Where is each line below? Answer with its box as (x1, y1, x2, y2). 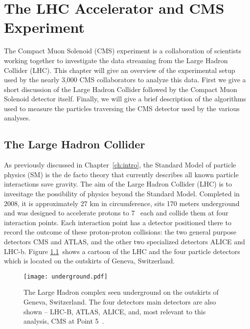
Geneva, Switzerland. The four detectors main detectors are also (23, 297, 216, 307)
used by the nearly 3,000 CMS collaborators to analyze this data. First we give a (4, 74, 246, 85)
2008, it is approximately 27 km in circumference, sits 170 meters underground (4, 198, 240, 208)
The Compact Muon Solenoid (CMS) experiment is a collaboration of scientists (4, 46, 241, 56)
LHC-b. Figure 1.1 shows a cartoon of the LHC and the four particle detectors (4, 246, 240, 256)
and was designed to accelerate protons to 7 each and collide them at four (4, 208, 228, 218)
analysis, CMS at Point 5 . (23, 316, 104, 326)
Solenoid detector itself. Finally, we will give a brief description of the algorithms (4, 94, 246, 104)
